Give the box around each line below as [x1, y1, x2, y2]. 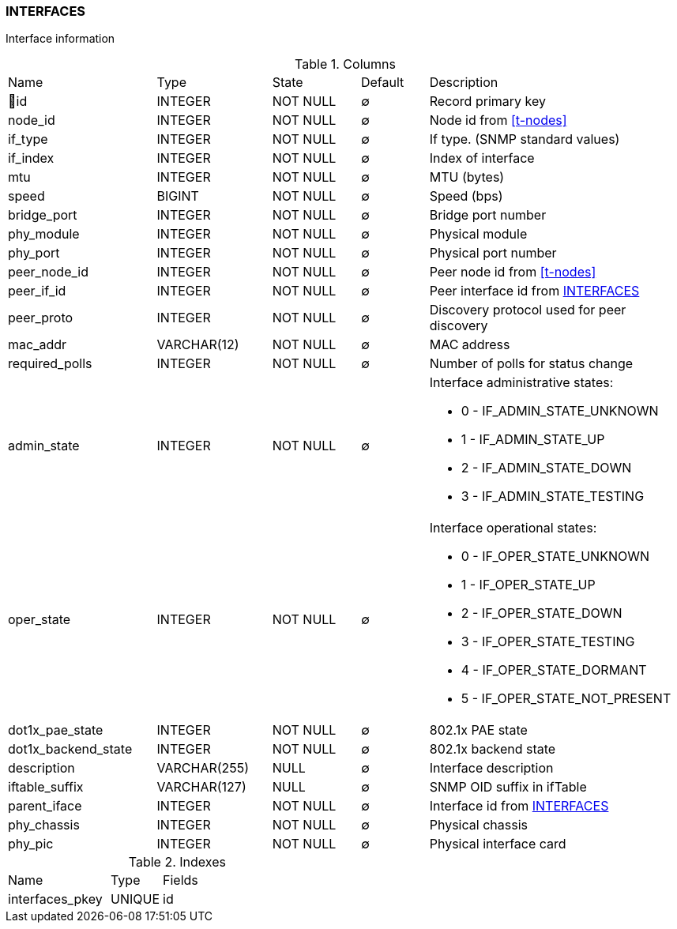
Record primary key [429, 93, 546, 110]
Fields [163, 872, 198, 889]
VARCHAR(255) [156, 760, 250, 777]
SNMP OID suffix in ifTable [429, 779, 587, 795]
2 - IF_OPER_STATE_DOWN [461, 605, 622, 622]
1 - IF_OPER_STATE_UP [461, 577, 596, 593]
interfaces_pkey [8, 891, 103, 908]
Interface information [6, 32, 115, 46]
